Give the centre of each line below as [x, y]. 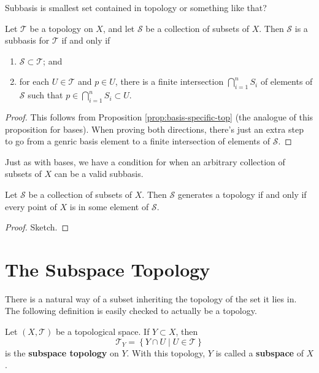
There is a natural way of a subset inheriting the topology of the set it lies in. [151, 298]
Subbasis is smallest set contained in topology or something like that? [136, 7]
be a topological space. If [102, 332]
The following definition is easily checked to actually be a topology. [131, 311]
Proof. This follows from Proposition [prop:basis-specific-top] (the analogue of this [159, 116]
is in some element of [109, 206]
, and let [119, 28]
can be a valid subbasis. [99, 174]
